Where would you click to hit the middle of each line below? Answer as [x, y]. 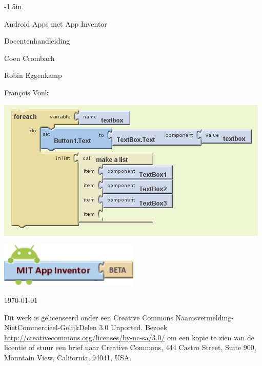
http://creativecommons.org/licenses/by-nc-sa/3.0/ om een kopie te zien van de [129, 337]
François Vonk [27, 92]
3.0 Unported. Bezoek [133, 327]
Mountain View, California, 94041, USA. [68, 357]
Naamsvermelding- [205, 317]
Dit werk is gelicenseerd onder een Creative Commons [89, 317]
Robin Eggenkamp [33, 75]
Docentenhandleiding [37, 41]
